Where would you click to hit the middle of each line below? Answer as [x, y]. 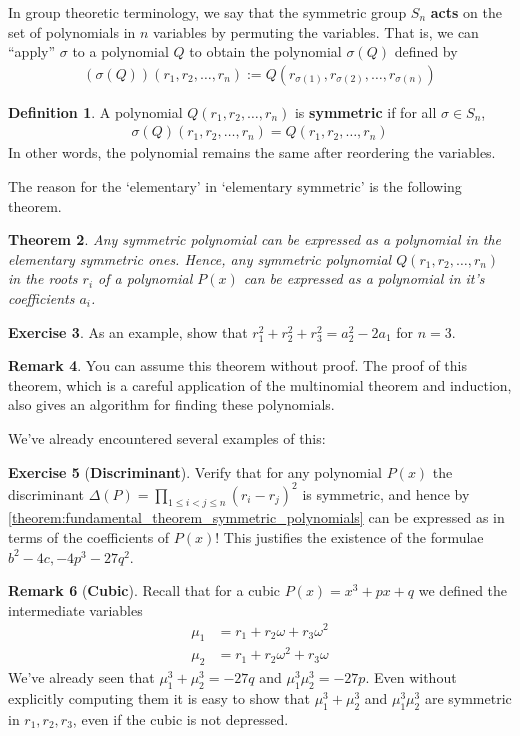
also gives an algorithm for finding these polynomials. [171, 404]
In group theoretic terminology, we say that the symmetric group [207, 12]
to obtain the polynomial [265, 51]
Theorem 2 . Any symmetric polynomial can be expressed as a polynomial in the [255, 239]
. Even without [411, 677]
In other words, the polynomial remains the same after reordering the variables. [252, 152]
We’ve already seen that [81, 677]
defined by [426, 51]
